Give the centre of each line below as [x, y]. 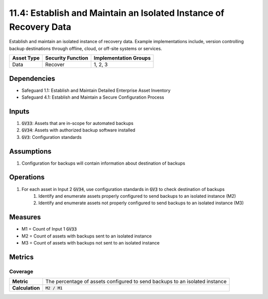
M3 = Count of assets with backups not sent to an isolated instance [91, 243]
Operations [27, 177]
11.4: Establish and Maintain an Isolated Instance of [117, 13]
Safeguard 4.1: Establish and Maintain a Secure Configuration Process [93, 97]
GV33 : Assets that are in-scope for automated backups [77, 123]
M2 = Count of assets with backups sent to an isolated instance [87, 236]
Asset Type [26, 58]
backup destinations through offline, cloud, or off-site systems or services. [86, 48]
